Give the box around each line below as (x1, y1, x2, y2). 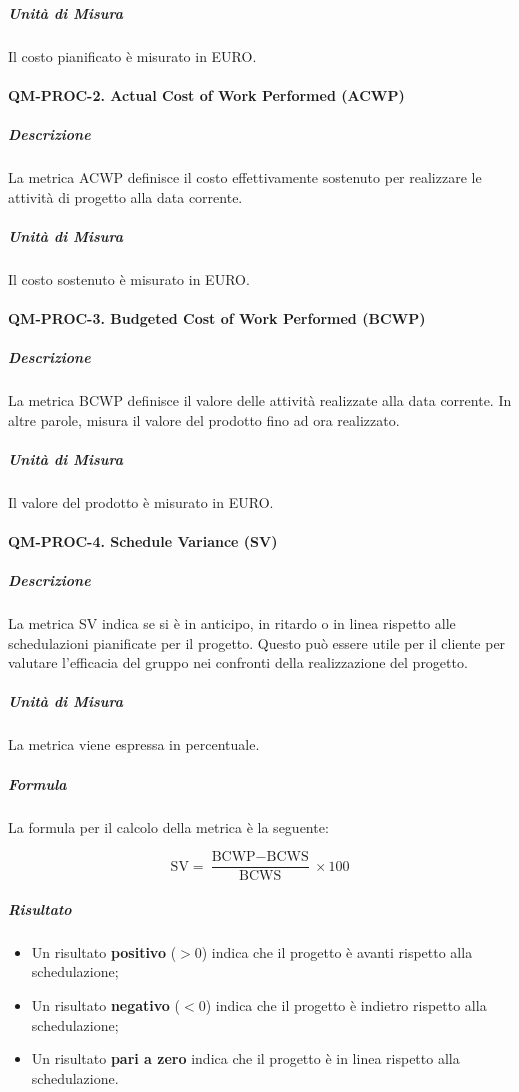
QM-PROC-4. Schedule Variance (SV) (8, 530, 278, 551)
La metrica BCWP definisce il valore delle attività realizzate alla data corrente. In (8, 390, 512, 410)
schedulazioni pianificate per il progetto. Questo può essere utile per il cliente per (8, 632, 506, 653)
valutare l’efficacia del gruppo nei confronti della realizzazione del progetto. (8, 652, 468, 673)
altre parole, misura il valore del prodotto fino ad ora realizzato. (8, 409, 400, 430)
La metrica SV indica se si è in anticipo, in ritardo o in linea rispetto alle (8, 613, 456, 634)
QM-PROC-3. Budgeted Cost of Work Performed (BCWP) (8, 307, 426, 328)
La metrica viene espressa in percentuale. (8, 734, 260, 755)
